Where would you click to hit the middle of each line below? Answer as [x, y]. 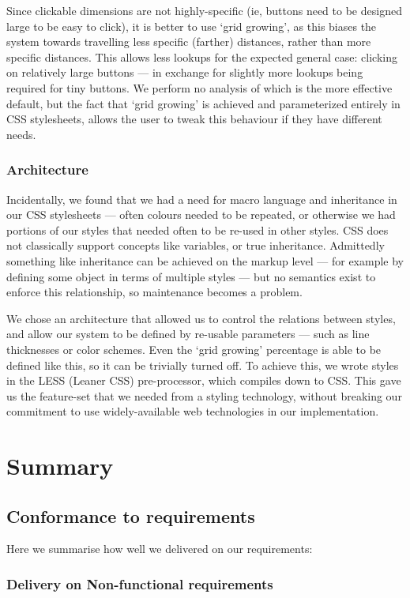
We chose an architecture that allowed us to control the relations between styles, [201, 318]
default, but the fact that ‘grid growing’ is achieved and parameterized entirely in [203, 103]
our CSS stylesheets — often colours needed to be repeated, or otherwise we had [201, 214]
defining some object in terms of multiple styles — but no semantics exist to [191, 276]
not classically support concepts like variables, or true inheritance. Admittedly [196, 245]
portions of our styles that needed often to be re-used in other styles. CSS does [197, 229]
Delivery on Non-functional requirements [140, 583]
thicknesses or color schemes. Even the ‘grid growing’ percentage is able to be [194, 349]
